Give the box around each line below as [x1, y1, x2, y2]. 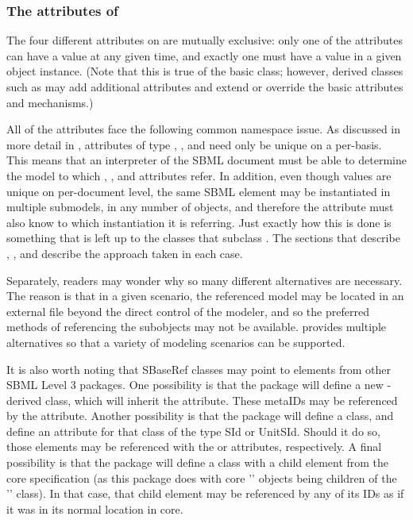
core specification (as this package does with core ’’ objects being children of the [6, 469, 397, 486]
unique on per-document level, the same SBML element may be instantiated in [6, 183, 391, 199]
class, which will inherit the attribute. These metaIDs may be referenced [45, 391, 398, 408]
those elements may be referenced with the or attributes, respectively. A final [6, 438, 382, 455]
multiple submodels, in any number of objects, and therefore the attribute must [6, 198, 394, 215]
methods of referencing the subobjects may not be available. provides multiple [6, 318, 386, 335]
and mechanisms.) [6, 94, 94, 110]
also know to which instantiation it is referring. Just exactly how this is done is [6, 214, 392, 230]
